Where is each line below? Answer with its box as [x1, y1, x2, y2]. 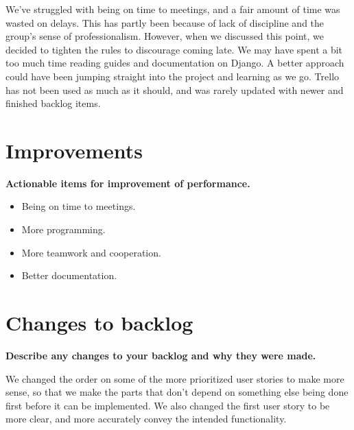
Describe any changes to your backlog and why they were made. [5, 348, 316, 362]
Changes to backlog [5, 309, 193, 337]
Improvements [5, 136, 143, 164]
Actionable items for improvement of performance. [5, 176, 250, 190]
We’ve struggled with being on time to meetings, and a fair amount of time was [5, 2, 340, 16]
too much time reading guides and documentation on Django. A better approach [5, 56, 344, 70]
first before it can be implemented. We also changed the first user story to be [5, 398, 330, 412]
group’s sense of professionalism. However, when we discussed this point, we [5, 29, 324, 43]
